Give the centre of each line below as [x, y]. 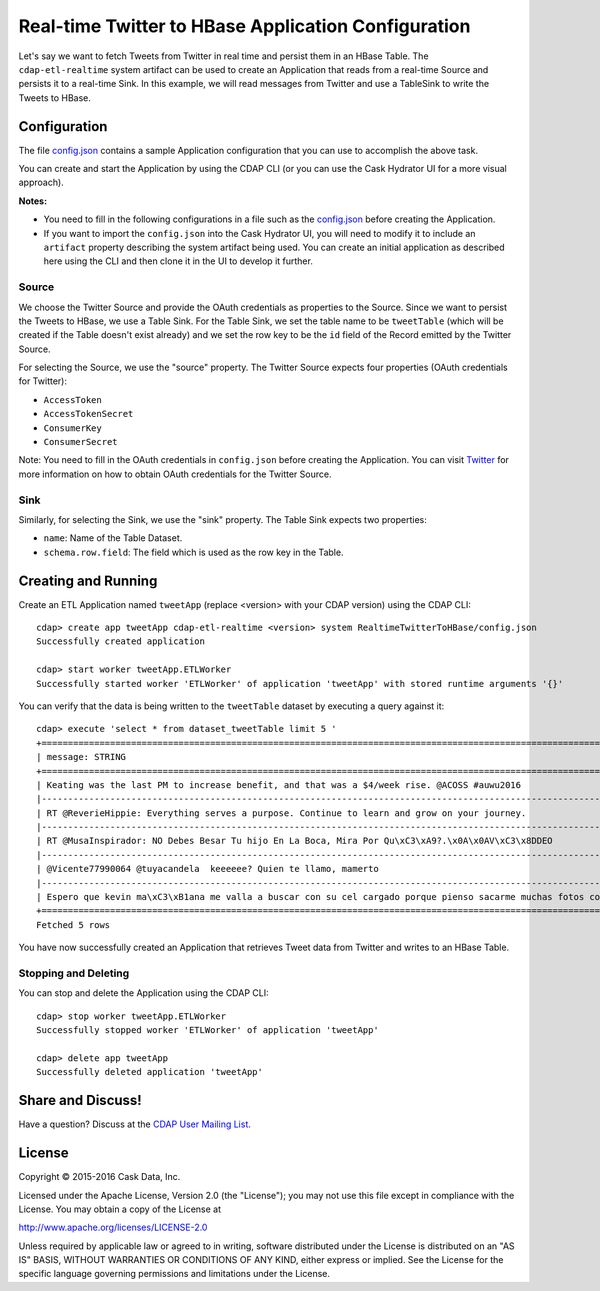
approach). [41, 182]
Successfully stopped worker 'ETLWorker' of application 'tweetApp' [207, 1030]
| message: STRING [81, 757]
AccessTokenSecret [88, 414]
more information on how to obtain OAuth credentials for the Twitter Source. [175, 474]
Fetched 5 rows [73, 924]
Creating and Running [88, 580]
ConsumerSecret [81, 442]
